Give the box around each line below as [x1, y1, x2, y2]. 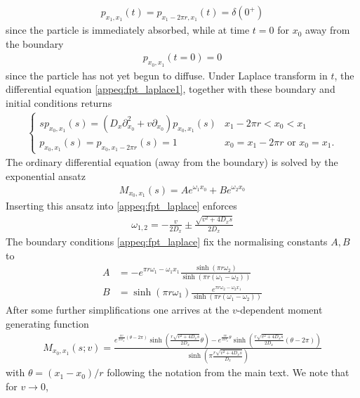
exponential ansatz [6, 168, 86, 183]
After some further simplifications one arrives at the [6, 302, 229, 317]
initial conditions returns [6, 95, 112, 110]
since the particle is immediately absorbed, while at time [6, 23, 250, 37]
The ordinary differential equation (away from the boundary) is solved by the [6, 155, 338, 169]
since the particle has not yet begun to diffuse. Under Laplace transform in [6, 68, 328, 82]
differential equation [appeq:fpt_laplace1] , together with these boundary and [6, 82, 335, 96]
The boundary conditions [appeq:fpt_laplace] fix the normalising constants [6, 233, 328, 248]
